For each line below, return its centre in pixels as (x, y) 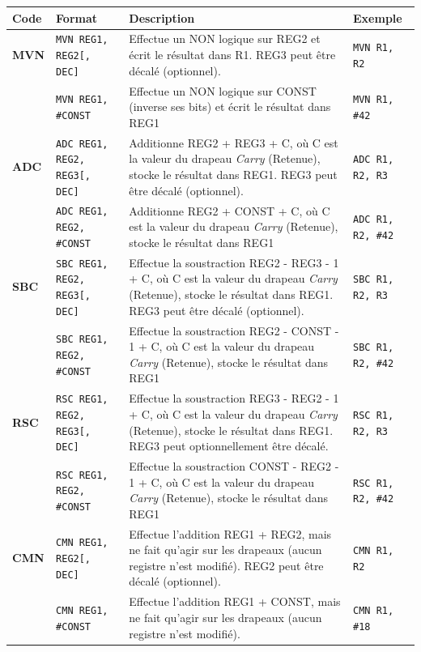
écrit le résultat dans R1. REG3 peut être (232, 55)
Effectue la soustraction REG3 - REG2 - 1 (234, 398)
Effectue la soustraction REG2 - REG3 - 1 (234, 262)
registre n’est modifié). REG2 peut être (226, 565)
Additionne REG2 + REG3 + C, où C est (234, 142)
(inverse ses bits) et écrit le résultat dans (230, 107)
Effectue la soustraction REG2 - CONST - (234, 330)
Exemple (378, 17)
